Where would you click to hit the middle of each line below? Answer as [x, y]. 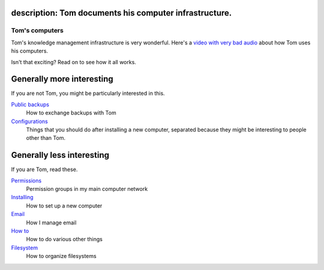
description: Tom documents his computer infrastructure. [121, 13]
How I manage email [51, 223]
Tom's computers [37, 31]
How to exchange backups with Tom [71, 113]
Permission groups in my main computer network [87, 189]
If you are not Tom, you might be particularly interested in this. [88, 94]
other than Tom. [46, 138]
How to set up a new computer [64, 205]
